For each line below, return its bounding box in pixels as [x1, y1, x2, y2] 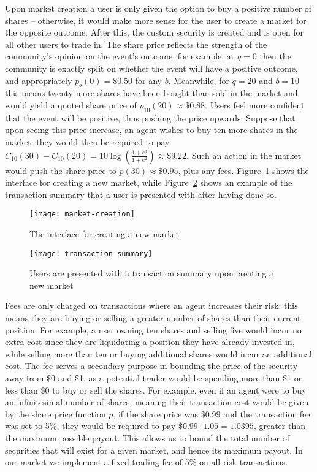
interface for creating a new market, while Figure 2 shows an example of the [5, 176, 292, 189]
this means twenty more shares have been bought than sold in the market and [5, 86, 298, 99]
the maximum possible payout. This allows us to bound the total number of [5, 431, 289, 444]
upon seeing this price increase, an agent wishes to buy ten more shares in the [5, 123, 298, 136]
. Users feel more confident [205, 98, 305, 111]
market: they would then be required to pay [5, 135, 170, 148]
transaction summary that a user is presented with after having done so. [5, 188, 277, 200]
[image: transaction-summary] [29, 249, 153, 258]
